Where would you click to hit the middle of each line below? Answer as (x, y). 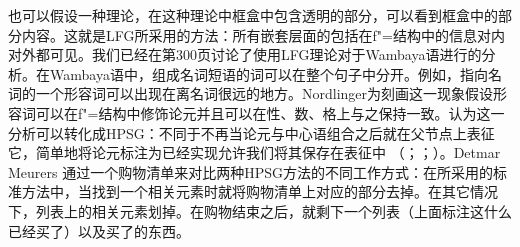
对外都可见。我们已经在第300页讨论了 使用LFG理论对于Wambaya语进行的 (245, 54)
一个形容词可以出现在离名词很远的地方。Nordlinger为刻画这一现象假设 (264, 93)
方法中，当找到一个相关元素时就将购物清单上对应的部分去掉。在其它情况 (259, 191)
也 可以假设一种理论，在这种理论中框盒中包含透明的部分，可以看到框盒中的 (253, 15)
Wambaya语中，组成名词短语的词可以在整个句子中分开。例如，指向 (268, 73)
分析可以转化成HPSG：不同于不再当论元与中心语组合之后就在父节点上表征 (251, 132)
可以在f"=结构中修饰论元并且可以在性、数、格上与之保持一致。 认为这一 (270, 112)
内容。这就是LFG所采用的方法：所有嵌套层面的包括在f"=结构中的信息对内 (263, 34)
